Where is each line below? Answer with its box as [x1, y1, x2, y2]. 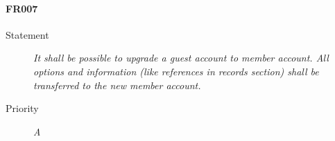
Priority [6, 101, 39, 115]
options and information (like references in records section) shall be [33, 64, 319, 78]
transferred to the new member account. [33, 77, 201, 92]
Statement [6, 27, 49, 41]
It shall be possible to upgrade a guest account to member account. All [33, 50, 329, 65]
